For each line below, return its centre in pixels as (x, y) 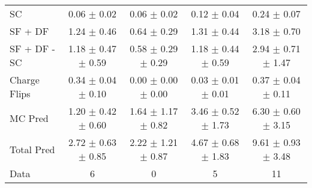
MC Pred (29, 118)
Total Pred (32, 149)
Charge (25, 80)
